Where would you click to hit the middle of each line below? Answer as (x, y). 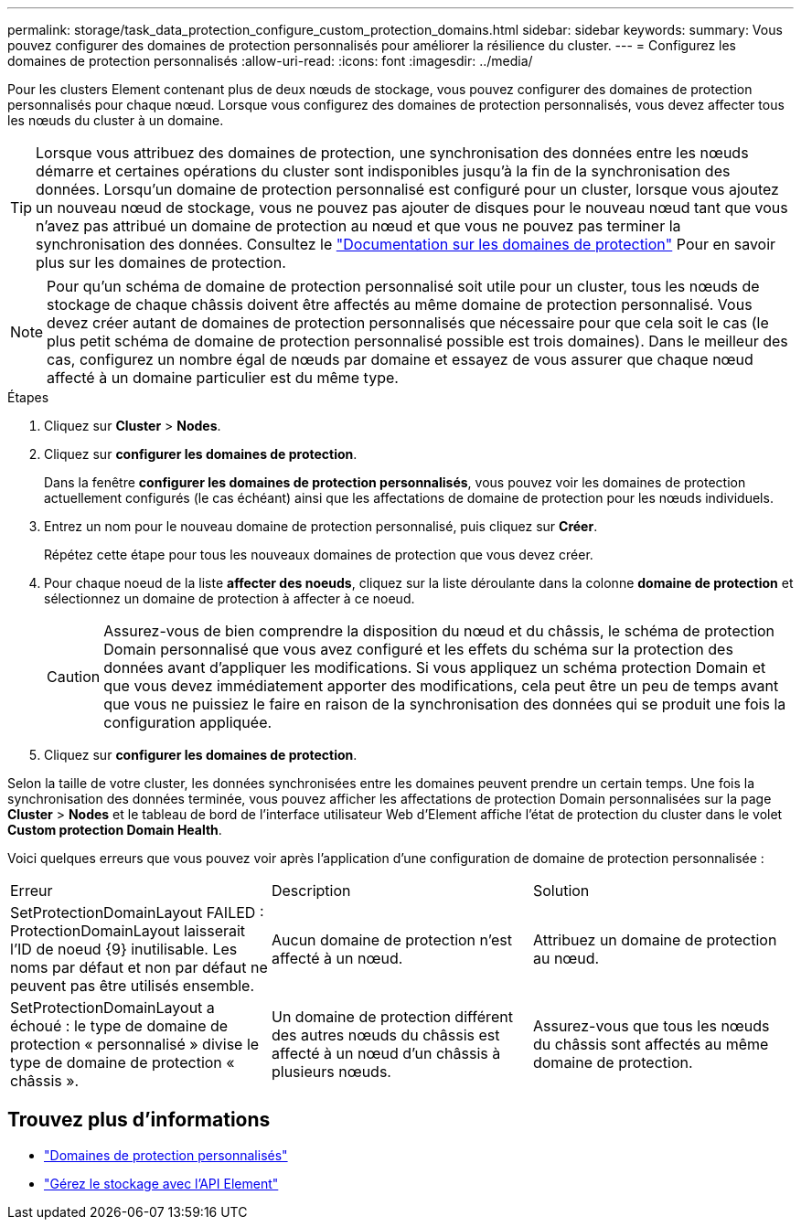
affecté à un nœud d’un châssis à (386, 1053)
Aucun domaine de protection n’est (391, 940)
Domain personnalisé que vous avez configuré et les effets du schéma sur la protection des (418, 649)
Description (311, 891)
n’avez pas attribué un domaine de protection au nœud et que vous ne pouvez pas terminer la (358, 226)
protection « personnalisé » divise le (135, 1044)
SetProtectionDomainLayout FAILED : (137, 912)
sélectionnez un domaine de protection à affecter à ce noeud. (230, 598)
